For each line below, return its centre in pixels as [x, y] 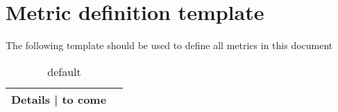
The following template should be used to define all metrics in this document [169, 45]
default [64, 71]
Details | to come [59, 99]
